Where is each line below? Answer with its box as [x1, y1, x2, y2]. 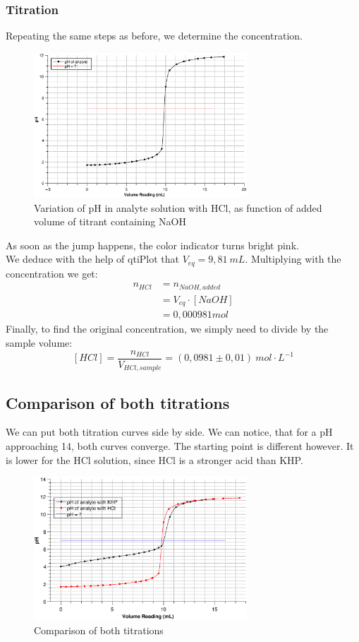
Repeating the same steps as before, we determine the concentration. [6, 28, 303, 43]
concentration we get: [6, 266, 98, 280]
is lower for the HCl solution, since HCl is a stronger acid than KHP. [6, 452, 303, 467]
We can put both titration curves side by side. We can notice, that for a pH [6, 424, 333, 439]
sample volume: [6, 335, 73, 350]
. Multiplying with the [245, 251, 341, 266]
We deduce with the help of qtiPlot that [6, 251, 179, 266]
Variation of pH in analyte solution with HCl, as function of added [34, 200, 322, 215]
